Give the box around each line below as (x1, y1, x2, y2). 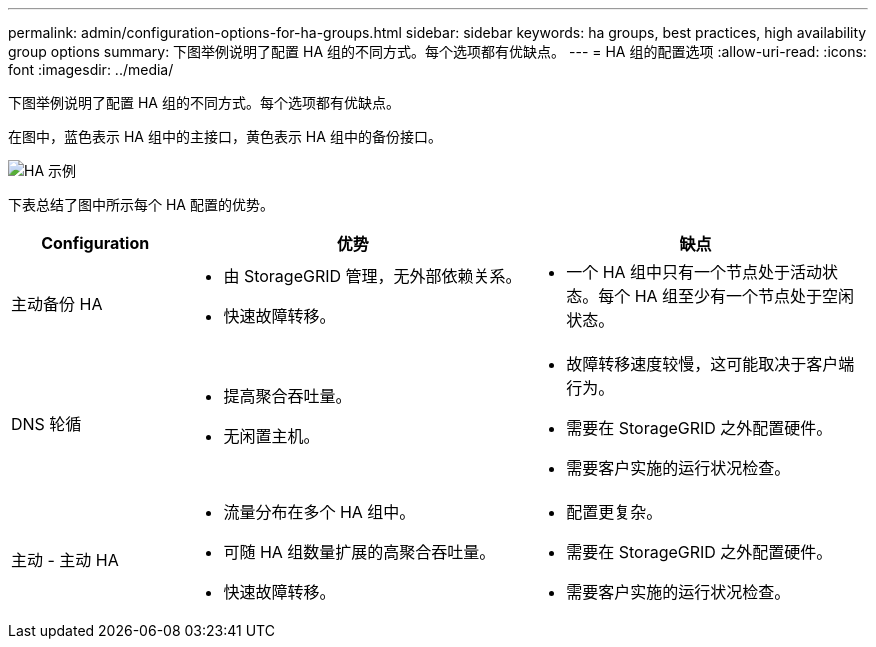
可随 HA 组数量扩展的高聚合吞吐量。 (223, 542, 496, 562)
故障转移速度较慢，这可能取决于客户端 (566, 354, 855, 374)
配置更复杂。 (566, 502, 663, 522)
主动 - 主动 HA (11, 550, 119, 570)
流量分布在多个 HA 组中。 (223, 502, 416, 522)
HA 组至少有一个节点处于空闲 (634, 286, 855, 306)
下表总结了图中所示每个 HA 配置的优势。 (8, 196, 274, 213)
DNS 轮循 (11, 414, 82, 434)
